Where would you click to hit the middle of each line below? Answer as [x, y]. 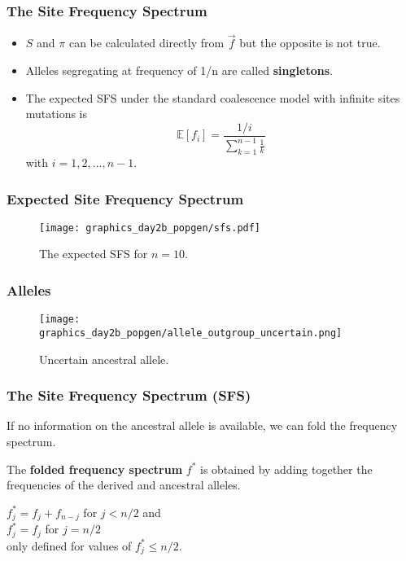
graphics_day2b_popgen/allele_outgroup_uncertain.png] [191, 333]
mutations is [57, 114]
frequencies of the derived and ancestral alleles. [124, 485]
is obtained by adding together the [286, 469]
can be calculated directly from [146, 43]
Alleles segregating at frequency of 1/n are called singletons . [179, 70]
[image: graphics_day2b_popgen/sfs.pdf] [150, 228]
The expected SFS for [94, 254]
